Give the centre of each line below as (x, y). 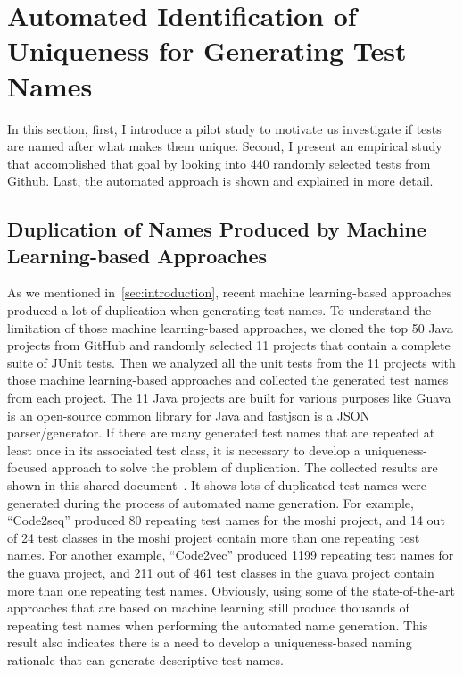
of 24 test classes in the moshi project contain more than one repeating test (214, 537)
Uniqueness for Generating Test (207, 50)
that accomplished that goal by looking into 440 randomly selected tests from (219, 163)
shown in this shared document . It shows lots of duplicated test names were (217, 485)
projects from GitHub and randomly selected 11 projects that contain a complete (229, 345)
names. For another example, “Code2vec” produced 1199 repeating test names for (231, 555)
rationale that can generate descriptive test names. (145, 659)
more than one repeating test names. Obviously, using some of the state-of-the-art (231, 590)
